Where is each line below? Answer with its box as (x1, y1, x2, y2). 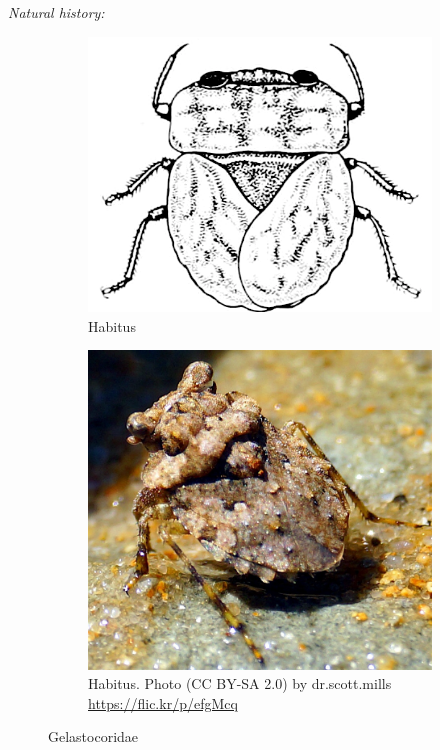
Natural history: (8, 2, 105, 22)
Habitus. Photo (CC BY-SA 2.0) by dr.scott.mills (88, 673, 392, 694)
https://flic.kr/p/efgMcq (88, 692, 238, 713)
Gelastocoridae (48, 726, 139, 747)
